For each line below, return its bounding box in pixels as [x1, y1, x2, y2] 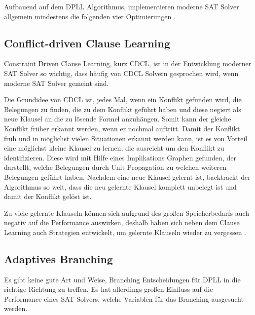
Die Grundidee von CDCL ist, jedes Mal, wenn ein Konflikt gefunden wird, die [4, 94, 242, 105]
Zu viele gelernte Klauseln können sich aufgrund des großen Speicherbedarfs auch [4, 207, 250, 218]
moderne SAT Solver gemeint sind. [4, 78, 109, 88]
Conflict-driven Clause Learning [4, 35, 170, 50]
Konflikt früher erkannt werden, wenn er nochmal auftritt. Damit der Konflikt [4, 123, 240, 133]
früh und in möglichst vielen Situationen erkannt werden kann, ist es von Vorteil [4, 133, 248, 143]
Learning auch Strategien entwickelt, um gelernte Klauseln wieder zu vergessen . [4, 227, 246, 237]
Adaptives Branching [4, 251, 113, 266]
